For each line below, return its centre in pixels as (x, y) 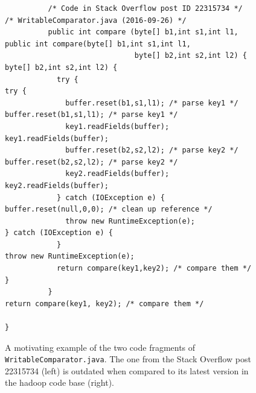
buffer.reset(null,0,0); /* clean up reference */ (109, 209)
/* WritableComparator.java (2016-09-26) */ (96, 20)
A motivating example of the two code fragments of (100, 347)
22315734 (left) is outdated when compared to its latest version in (127, 370)
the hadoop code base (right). (59, 382)
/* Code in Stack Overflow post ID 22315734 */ (145, 8)
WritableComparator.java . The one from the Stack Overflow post (128, 359)
